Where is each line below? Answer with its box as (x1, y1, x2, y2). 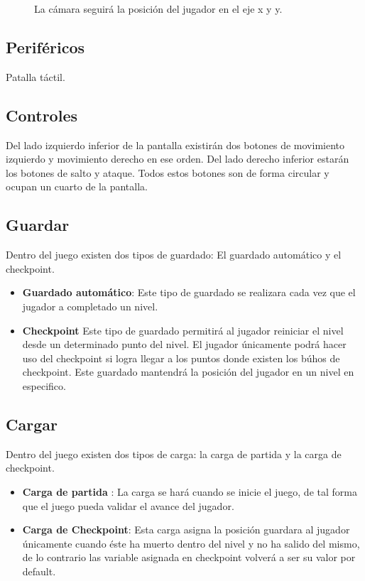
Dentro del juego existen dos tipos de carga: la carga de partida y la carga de (6, 446, 342, 461)
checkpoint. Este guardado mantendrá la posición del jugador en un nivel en (22, 364, 354, 379)
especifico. (22, 378, 66, 393)
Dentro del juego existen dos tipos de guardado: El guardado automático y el (6, 247, 342, 262)
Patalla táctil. (6, 69, 65, 84)
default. (22, 563, 56, 578)
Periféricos (6, 36, 85, 58)
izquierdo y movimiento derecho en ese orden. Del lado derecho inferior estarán (6, 151, 349, 166)
